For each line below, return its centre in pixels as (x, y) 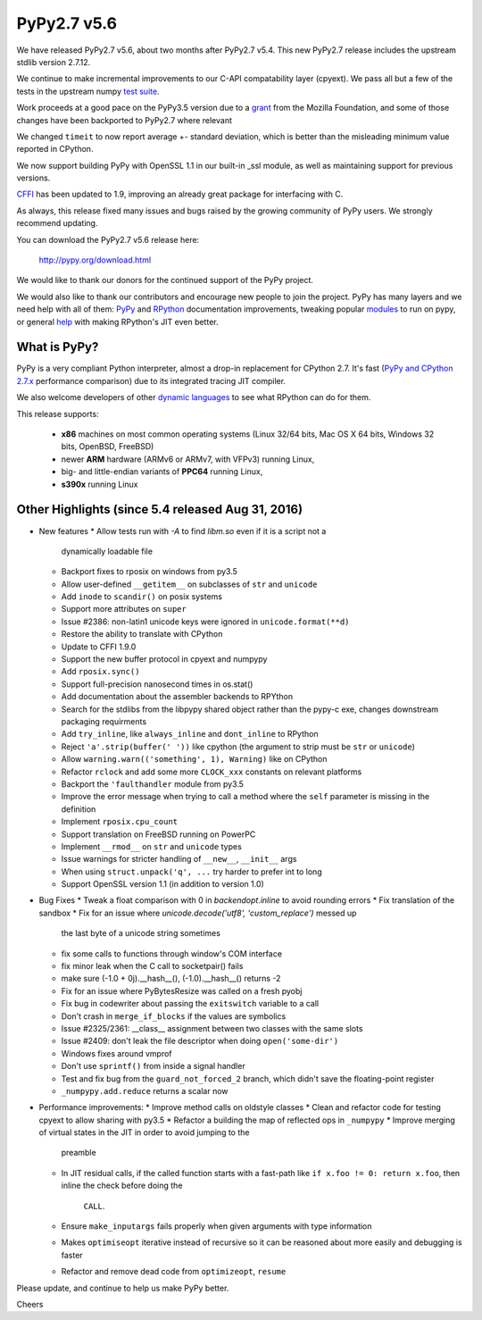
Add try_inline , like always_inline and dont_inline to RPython (190, 734)
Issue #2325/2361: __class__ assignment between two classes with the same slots (212, 1028)
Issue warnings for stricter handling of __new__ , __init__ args (179, 859)
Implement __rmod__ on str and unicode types (152, 846)
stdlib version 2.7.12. (54, 62)
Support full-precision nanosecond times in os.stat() (157, 684)
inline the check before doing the (122, 1186)
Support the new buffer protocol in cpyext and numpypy (164, 659)
